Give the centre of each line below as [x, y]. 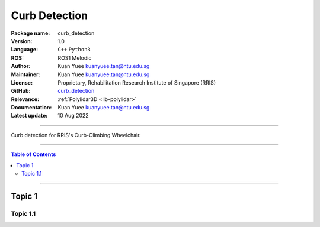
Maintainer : [26, 74]
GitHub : [21, 91]
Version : [22, 41]
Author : [21, 66]
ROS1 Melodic [75, 58]
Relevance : [25, 99]
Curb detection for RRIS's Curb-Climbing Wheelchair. [76, 135]
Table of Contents [33, 154]
